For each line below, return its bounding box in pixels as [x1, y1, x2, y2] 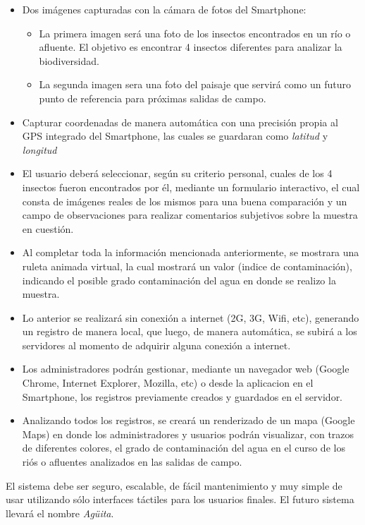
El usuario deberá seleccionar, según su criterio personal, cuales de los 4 [22, 166, 333, 181]
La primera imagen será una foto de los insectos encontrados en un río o [39, 25, 351, 40]
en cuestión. [22, 221, 74, 236]
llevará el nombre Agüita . [6, 505, 114, 520]
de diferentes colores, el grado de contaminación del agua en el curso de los [22, 440, 345, 455]
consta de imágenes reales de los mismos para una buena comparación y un [22, 193, 347, 208]
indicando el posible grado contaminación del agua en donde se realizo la [22, 272, 336, 287]
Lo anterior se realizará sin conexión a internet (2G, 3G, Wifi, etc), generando [22, 310, 359, 325]
